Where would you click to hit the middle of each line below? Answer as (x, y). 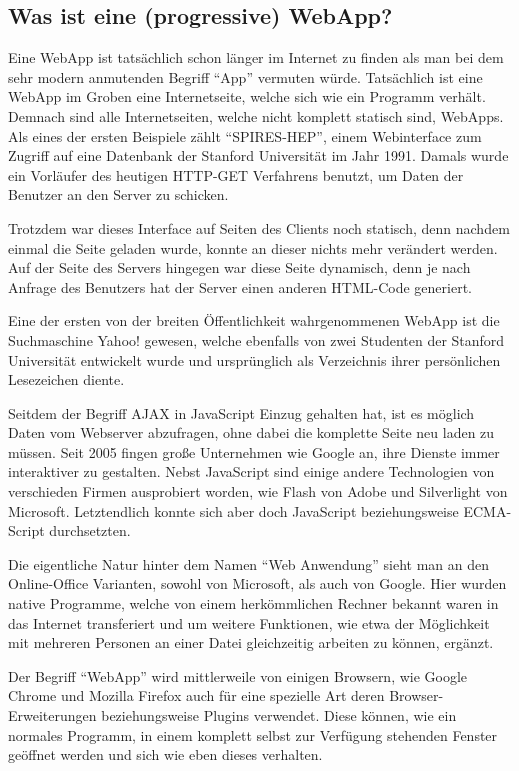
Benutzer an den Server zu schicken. (118, 194)
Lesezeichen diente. (66, 379)
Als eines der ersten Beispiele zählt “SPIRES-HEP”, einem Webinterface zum (245, 135)
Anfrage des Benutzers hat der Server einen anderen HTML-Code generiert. (240, 286)
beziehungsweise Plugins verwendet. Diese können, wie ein (279, 715)
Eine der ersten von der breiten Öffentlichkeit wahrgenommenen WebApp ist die (254, 320)
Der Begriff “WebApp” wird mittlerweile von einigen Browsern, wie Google (238, 675)
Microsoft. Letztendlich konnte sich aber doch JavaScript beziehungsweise (233, 510)
